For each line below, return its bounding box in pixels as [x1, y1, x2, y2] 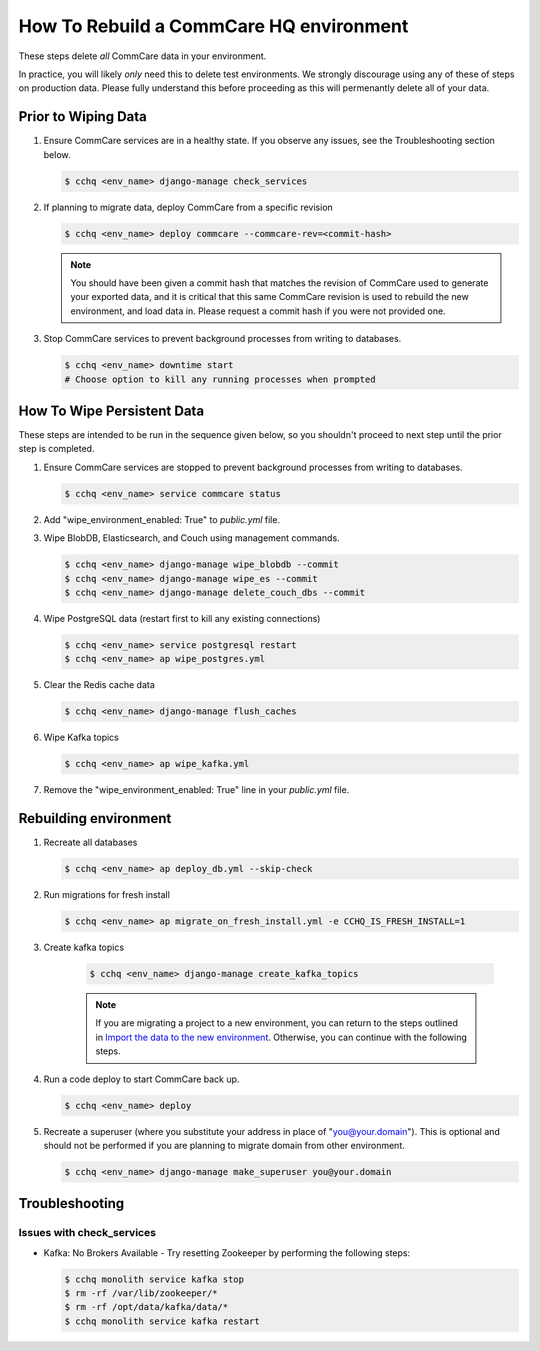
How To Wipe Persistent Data [18, 402, 205, 419]
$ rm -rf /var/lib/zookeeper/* [64, 1288, 219, 1299]
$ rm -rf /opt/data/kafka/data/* [64, 1301, 229, 1313]
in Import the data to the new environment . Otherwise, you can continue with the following [95, 1031, 467, 1043]
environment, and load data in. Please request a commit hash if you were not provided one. [70, 305, 446, 317]
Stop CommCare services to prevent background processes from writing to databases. [43, 333, 402, 345]
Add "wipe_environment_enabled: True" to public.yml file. [43, 513, 280, 525]
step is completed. [18, 443, 95, 455]
